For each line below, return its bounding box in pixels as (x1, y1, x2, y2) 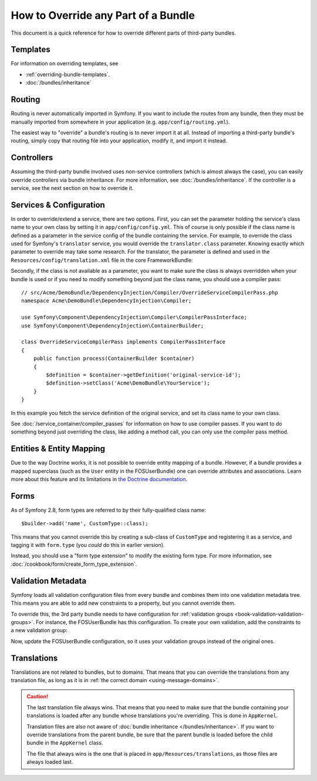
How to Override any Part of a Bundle (11, 9, 195, 22)
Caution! (26, 693, 49, 700)
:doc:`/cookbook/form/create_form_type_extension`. (11, 560, 137, 568)
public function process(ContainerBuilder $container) (33, 355, 195, 362)
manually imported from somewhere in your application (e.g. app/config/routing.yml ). (11, 118, 230, 125)
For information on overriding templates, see (11, 60, 119, 67)
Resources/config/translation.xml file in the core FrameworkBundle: (11, 256, 193, 263)
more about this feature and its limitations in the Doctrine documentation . (11, 475, 188, 482)
